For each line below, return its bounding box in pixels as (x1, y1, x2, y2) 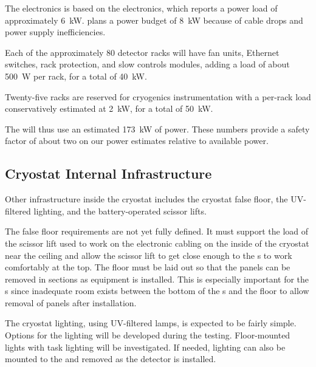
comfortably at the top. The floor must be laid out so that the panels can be (5, 261, 290, 273)
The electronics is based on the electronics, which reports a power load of (5, 2, 278, 14)
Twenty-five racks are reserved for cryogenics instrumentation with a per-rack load (5, 90, 311, 103)
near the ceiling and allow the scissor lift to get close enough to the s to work (5, 249, 292, 261)
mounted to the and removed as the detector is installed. (5, 352, 216, 365)
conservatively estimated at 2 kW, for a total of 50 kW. (5, 102, 213, 115)
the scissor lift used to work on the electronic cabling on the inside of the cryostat (5, 236, 309, 249)
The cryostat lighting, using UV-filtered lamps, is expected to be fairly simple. (5, 317, 297, 329)
